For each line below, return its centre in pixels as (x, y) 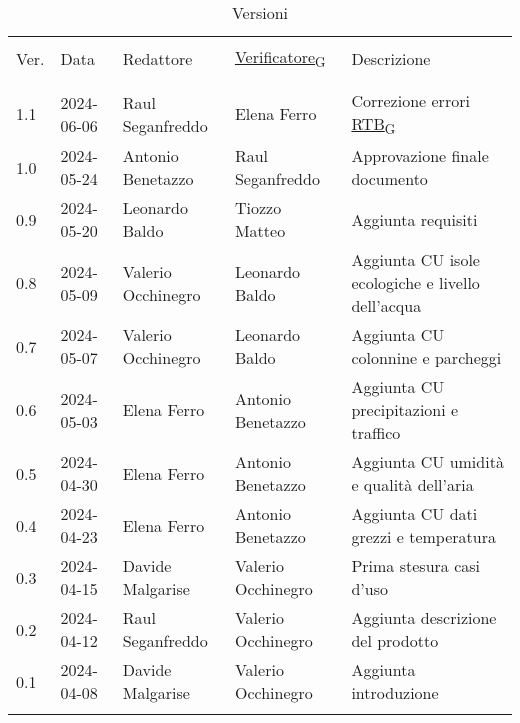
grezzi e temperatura (423, 537)
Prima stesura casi (415, 566)
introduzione (395, 693)
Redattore (157, 58)
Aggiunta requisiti (414, 219)
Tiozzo (258, 208)
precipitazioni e (405, 410)
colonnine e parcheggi (426, 358)
